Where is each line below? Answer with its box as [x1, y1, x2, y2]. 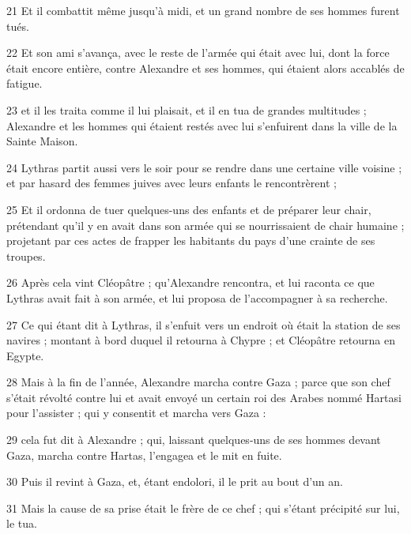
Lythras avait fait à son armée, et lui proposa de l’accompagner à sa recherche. [6, 289, 388, 306]
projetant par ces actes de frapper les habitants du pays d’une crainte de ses [6, 232, 375, 249]
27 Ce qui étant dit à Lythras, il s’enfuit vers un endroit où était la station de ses [6, 316, 401, 333]
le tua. [6, 515, 37, 532]
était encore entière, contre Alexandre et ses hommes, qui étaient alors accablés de [6, 59, 405, 76]
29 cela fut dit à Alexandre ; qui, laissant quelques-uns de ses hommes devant [6, 431, 381, 448]
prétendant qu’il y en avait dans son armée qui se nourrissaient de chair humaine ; [6, 216, 405, 233]
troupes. [6, 247, 46, 264]
